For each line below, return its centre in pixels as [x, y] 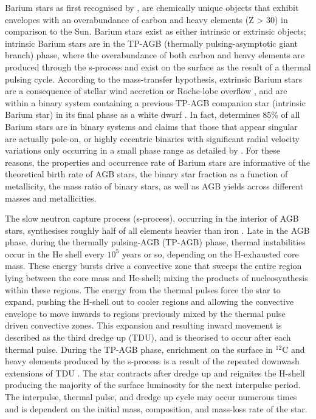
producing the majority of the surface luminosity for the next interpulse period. [153, 385]
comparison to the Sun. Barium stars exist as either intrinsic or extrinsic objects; [156, 31]
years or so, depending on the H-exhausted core [210, 254]
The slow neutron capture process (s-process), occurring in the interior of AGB [152, 218]
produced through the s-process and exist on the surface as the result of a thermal [158, 66]
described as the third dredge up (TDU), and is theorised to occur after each [148, 337]
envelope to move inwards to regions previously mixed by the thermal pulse [145, 313]
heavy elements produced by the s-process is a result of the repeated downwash [152, 361]
